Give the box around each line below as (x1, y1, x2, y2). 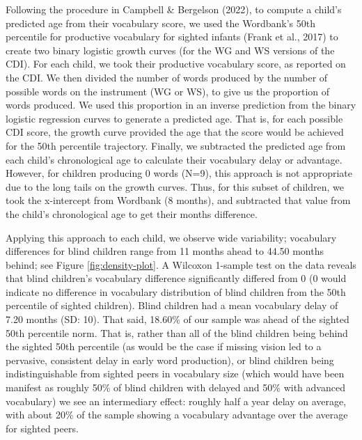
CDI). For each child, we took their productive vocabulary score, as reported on (6, 56, 346, 71)
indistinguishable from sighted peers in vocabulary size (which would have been (6, 366, 345, 381)
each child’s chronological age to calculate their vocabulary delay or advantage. (6, 152, 343, 166)
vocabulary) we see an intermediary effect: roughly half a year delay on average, (6, 393, 347, 408)
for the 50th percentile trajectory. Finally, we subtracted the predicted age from (6, 138, 346, 152)
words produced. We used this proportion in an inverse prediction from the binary (6, 97, 356, 112)
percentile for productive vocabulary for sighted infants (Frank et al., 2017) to (6, 29, 338, 44)
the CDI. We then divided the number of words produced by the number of (6, 70, 328, 84)
